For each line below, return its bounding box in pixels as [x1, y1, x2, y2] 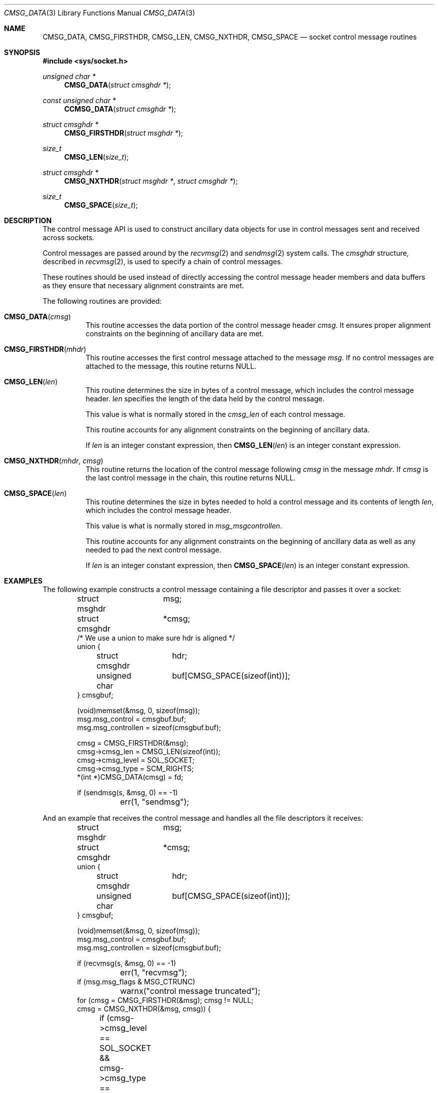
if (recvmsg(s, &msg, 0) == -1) [77, 959, 176, 967]
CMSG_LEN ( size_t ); [64, 153, 129, 161]
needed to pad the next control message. [85, 545, 221, 554]
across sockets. [42, 233, 94, 242]
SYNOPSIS [4, 48, 40, 57]
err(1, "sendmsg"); [120, 797, 189, 807]
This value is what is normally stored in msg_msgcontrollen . [85, 521, 282, 530]
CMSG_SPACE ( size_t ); [64, 201, 138, 209]
